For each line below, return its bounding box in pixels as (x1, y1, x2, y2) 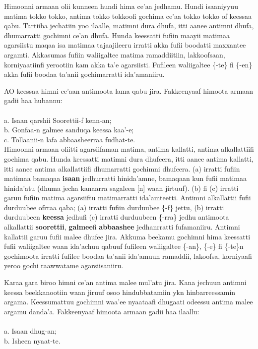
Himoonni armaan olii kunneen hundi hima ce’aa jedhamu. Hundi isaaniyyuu (4, 1, 238, 11)
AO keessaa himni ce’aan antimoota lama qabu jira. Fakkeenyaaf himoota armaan (4, 85, 254, 96)
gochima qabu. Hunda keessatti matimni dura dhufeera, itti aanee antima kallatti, (4, 153, 254, 164)
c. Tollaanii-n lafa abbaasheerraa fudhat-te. (4, 134, 135, 144)
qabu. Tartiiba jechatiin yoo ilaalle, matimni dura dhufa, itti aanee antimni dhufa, (4, 20, 254, 31)
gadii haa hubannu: (4, 95, 63, 106)
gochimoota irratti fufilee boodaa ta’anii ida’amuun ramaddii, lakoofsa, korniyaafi (4, 250, 252, 261)
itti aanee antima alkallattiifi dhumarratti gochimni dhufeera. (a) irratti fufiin (4, 163, 240, 174)
